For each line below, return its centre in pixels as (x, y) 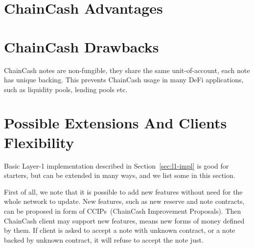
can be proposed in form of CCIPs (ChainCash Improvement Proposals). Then (123, 211)
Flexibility (39, 142)
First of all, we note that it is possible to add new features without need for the (123, 191)
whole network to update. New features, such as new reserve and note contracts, (124, 201)
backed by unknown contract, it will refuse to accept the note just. (104, 239)
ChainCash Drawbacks (81, 46)
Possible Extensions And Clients (115, 123)
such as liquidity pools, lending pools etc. (66, 89)
